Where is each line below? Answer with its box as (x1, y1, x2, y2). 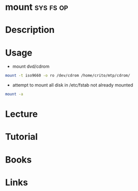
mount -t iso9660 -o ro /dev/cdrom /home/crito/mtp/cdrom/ (5, 73, 131, 78)
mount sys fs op (5, 1, 68, 13)
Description (5, 24, 55, 36)
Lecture (5, 108, 38, 120)
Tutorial (5, 131, 38, 143)
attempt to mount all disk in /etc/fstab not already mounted (12, 82, 134, 88)
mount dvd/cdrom (12, 64, 50, 70)
